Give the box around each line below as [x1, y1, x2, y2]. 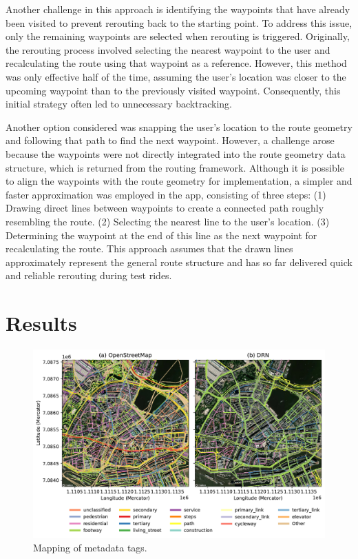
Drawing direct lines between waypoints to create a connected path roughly [6, 201, 324, 215]
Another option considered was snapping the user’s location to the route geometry [6, 119, 352, 134]
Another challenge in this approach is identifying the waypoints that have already [6, 2, 350, 16]
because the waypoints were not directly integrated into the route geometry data [6, 146, 346, 161]
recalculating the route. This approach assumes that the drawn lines [6, 241, 293, 256]
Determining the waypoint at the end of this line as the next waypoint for [6, 227, 317, 242]
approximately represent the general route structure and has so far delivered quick [6, 254, 352, 269]
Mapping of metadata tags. [33, 540, 147, 555]
